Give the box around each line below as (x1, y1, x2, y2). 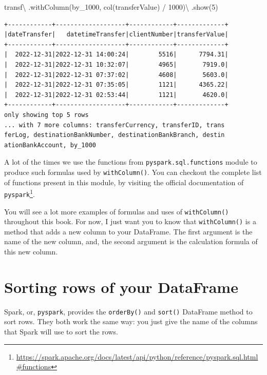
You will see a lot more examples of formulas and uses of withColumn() (4, 206, 229, 216)
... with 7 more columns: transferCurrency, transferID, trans (4, 121, 225, 129)
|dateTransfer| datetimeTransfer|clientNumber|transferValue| (4, 31, 228, 38)
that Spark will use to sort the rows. (4, 326, 119, 337)
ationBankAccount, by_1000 (4, 141, 96, 149)
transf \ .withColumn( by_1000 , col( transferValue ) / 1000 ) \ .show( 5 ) (4, 2, 218, 12)
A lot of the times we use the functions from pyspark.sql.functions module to (4, 156, 257, 167)
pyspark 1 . (4, 187, 35, 199)
